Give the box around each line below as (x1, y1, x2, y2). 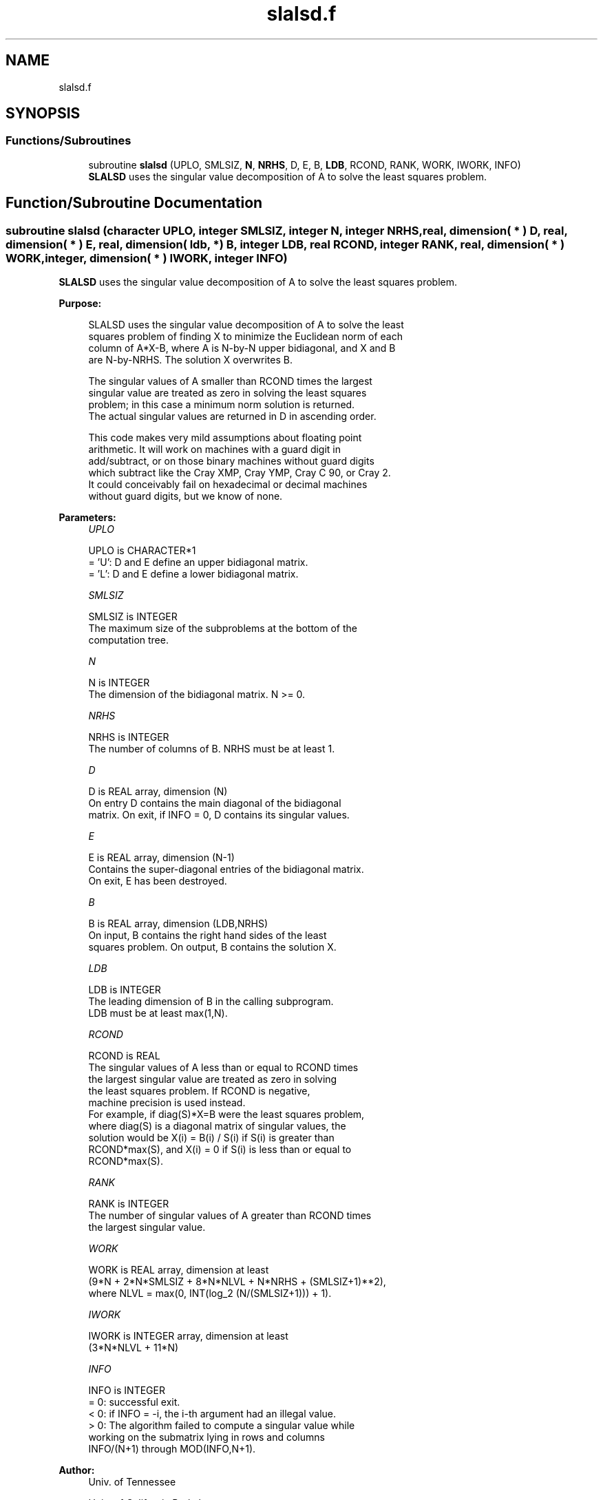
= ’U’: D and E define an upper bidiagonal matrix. (88, 556, 308, 569)
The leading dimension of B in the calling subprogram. (88, 995, 334, 1008)
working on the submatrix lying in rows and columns (88, 1431, 325, 1444)
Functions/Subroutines (6, 134, 131, 148)
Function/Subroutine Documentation (6, 194, 263, 212)
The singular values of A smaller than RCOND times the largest (88, 375, 372, 388)
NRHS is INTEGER (88, 731, 169, 743)
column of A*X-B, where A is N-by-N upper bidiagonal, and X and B (88, 342, 396, 355)
